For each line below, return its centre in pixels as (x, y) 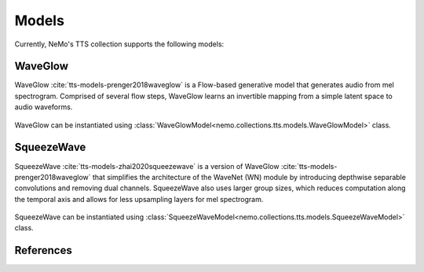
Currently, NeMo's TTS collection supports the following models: (119, 44)
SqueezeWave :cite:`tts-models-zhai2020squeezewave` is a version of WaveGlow (147, 166)
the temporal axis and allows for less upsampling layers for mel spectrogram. (139, 199)
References (43, 250)
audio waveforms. (44, 107)
